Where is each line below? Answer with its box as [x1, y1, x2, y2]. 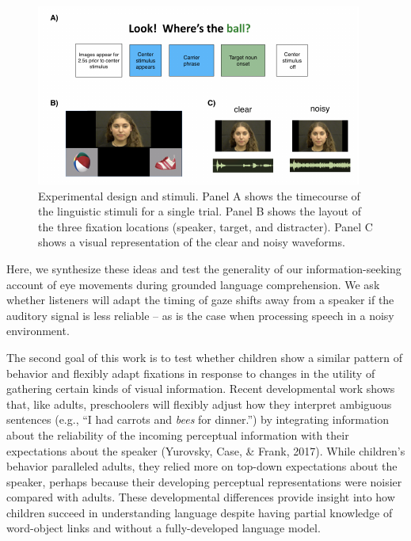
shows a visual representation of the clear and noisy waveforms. [38, 234, 345, 250]
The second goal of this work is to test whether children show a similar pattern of [6, 349, 402, 365]
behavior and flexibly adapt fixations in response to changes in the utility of [6, 364, 375, 381]
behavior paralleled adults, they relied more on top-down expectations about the [6, 458, 398, 474]
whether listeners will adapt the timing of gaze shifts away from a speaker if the [6, 291, 394, 308]
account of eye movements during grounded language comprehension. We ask [6, 276, 380, 292]
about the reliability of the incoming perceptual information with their [6, 426, 349, 443]
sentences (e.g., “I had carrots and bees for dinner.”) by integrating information [6, 411, 390, 428]
